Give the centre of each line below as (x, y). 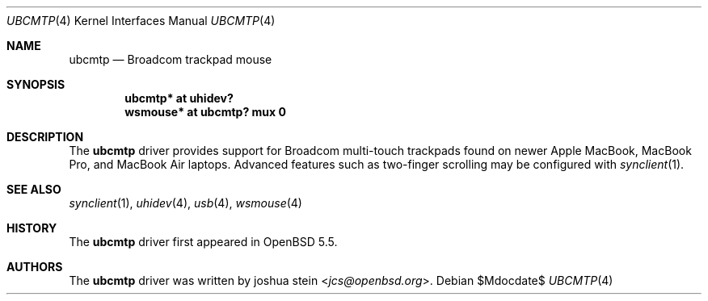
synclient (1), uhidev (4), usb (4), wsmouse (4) (185, 203)
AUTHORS (35, 267)
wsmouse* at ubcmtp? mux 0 (205, 112)
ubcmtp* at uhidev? (179, 98)
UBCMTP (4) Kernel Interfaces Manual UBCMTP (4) (141, 21)
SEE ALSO (34, 189)
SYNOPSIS (36, 84)
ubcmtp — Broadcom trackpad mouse (171, 59)
